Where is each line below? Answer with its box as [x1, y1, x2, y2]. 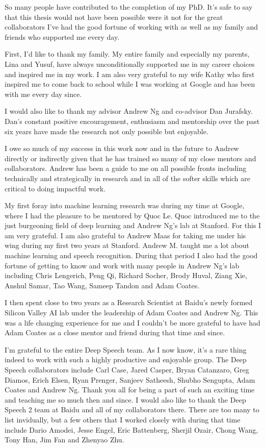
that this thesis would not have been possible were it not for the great [5, 11, 223, 22]
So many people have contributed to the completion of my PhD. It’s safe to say [5, 2, 253, 12]
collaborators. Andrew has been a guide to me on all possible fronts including [5, 163, 247, 173]
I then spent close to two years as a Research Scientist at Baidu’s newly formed [5, 297, 253, 308]
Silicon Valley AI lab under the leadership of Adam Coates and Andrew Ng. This [5, 307, 258, 318]
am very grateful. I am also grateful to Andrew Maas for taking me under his [5, 230, 246, 240]
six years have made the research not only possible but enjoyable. [5, 126, 208, 136]
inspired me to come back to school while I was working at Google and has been [5, 79, 255, 89]
